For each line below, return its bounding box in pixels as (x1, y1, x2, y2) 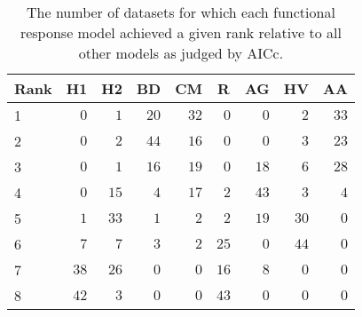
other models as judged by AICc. (78, 43, 284, 63)
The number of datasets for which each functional (27, 2, 335, 22)
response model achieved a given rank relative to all (20, 22, 342, 43)
